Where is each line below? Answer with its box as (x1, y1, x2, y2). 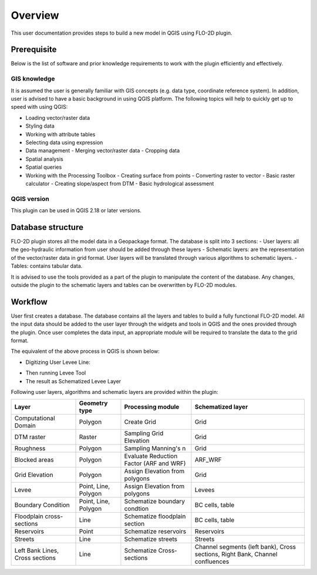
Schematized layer (194, 403, 248, 411)
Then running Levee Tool (25, 369, 86, 376)
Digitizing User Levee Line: (25, 359, 90, 366)
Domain (14, 422, 36, 430)
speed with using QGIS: (11, 103, 68, 111)
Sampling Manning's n (124, 444, 186, 453)
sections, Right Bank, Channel (194, 550, 278, 559)
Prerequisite (11, 45, 57, 55)
